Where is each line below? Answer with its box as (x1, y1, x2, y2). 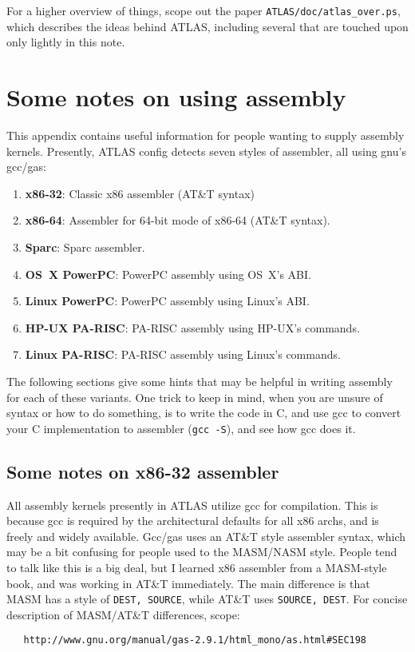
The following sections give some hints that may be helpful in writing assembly (6, 372, 393, 389)
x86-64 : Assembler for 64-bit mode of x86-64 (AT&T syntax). (25, 212, 330, 229)
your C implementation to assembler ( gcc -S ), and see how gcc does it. (6, 419, 356, 436)
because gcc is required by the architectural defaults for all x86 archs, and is (6, 512, 379, 529)
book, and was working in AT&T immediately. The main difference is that (6, 574, 370, 591)
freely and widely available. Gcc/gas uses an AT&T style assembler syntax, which (6, 527, 405, 544)
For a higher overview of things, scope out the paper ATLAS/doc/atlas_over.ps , (6, 2, 401, 18)
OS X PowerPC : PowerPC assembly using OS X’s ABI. (25, 265, 311, 282)
